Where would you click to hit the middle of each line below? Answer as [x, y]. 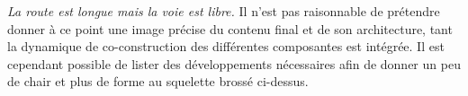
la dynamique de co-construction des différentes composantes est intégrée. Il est [226, 46]
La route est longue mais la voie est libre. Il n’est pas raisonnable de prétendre [224, 11]
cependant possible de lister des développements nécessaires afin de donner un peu [234, 63]
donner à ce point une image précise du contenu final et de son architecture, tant [230, 28]
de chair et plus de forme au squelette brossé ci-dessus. [158, 81]
